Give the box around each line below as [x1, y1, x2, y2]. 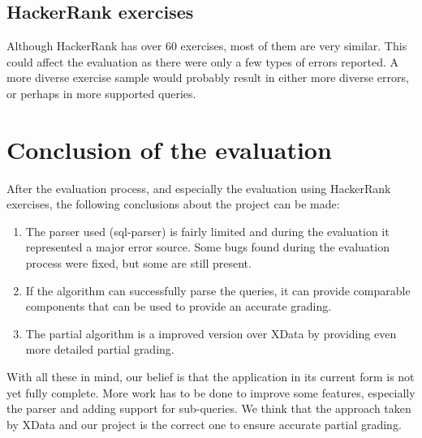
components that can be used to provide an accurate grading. [25, 298, 332, 315]
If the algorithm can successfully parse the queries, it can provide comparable [25, 281, 411, 298]
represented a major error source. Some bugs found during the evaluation [25, 238, 390, 255]
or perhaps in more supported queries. [6, 84, 196, 101]
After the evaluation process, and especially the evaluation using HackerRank [6, 179, 391, 196]
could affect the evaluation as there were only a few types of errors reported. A [6, 53, 399, 70]
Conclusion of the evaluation [6, 132, 332, 165]
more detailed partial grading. [25, 341, 174, 358]
